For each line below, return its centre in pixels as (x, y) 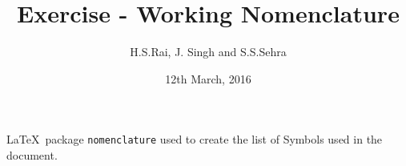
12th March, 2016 (208, 78)
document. (32, 154)
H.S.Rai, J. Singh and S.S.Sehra (208, 52)
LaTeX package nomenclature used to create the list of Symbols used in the (195, 139)
